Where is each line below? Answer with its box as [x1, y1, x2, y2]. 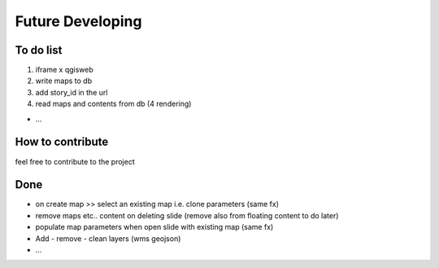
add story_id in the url [35, 87, 108, 97]
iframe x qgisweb [35, 65, 93, 75]
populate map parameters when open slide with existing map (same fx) [35, 222, 274, 232]
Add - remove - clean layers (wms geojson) [35, 233, 181, 244]
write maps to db [35, 76, 93, 86]
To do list [15, 43, 63, 57]
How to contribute [15, 135, 109, 149]
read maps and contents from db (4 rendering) [35, 99, 192, 109]
